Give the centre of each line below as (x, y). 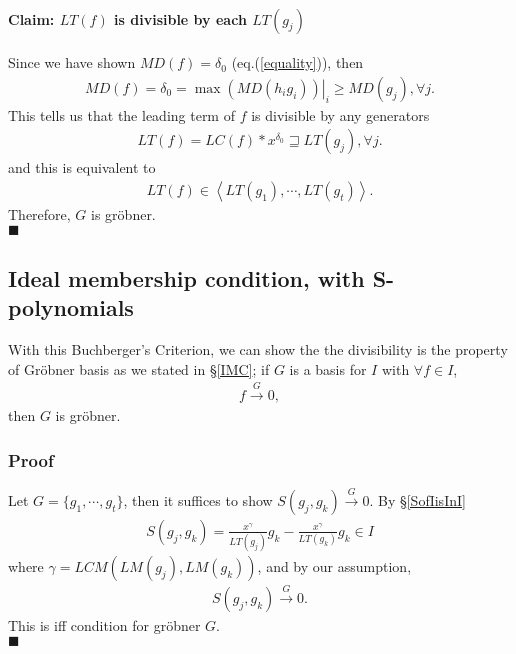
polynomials (71, 307)
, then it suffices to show (198, 499)
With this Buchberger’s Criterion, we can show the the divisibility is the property (258, 349)
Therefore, (39, 214)
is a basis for (328, 368)
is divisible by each (180, 18)
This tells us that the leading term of (121, 114)
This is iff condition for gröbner (104, 625)
